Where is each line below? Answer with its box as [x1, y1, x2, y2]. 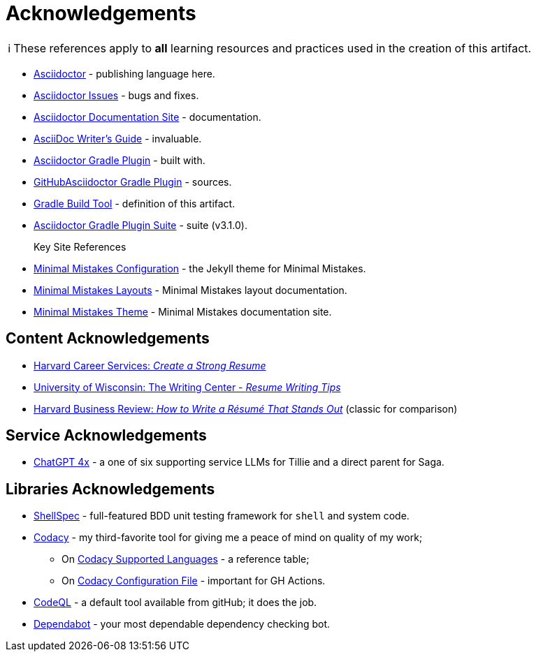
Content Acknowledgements [6, 330, 210, 348]
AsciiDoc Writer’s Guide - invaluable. [34, 132, 202, 145]
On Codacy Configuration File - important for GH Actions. [61, 575, 326, 587]
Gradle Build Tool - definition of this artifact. [34, 197, 236, 209]
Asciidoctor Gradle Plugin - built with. [34, 154, 205, 166]
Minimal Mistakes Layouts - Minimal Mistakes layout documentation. [34, 283, 347, 296]
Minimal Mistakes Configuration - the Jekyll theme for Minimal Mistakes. [34, 262, 366, 274]
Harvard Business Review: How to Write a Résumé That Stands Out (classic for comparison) [34, 402, 458, 415]
